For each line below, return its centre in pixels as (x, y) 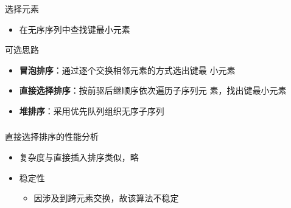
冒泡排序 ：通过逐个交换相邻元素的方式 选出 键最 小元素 (127, 70)
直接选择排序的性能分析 (52, 137)
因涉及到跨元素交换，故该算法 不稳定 (106, 198)
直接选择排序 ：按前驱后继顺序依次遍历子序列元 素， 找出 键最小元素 (153, 90)
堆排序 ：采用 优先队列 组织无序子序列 (92, 110)
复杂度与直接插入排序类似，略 (79, 157)
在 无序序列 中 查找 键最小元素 (75, 29)
